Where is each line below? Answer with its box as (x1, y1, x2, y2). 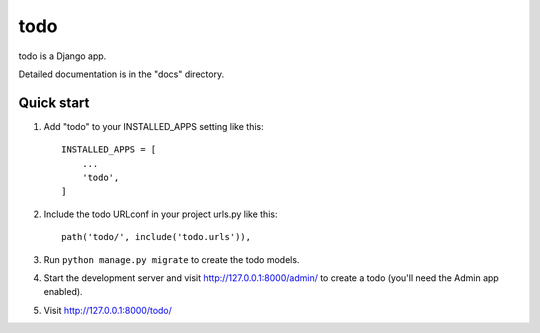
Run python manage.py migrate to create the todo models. (43, 253, 300, 265)
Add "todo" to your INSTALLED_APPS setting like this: (43, 120, 264, 132)
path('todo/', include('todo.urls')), (61, 231, 252, 243)
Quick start (18, 94, 90, 111)
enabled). (43, 286, 84, 298)
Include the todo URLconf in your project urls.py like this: (43, 208, 278, 220)
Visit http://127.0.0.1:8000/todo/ (43, 304, 172, 316)
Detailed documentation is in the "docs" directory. (18, 68, 225, 80)
